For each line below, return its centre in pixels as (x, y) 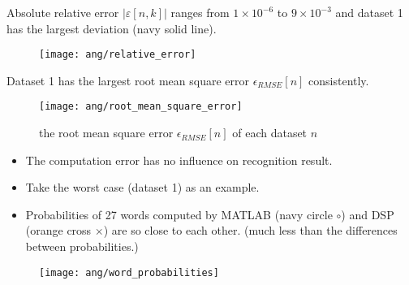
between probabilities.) (82, 246)
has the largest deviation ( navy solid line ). (112, 28)
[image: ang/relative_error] (118, 55)
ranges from (200, 12)
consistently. (339, 80)
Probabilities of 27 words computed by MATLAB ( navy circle (179, 214)
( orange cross (58, 230)
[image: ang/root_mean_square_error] (141, 107)
